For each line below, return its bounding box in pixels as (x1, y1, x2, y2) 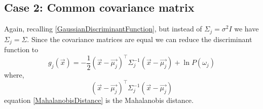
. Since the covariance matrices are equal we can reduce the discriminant (27, 33, 252, 44)
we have (234, 23, 259, 34)
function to (4, 44, 39, 55)
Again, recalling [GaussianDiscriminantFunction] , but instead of (4, 23, 202, 34)
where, (4, 69, 24, 80)
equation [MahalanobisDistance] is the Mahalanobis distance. (4, 95, 194, 105)
